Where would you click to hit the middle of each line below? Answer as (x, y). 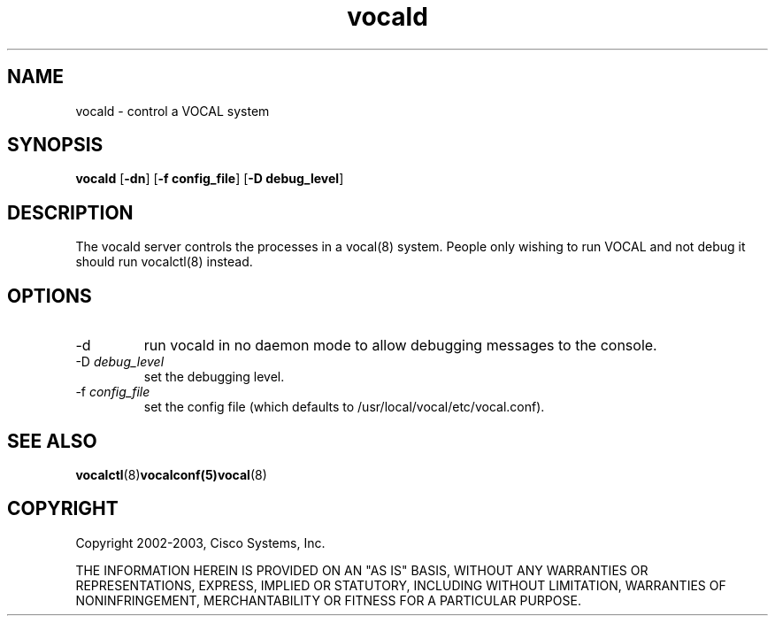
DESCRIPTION (70, 212)
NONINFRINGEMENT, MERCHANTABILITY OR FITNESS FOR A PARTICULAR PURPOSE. (328, 600)
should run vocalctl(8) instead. (164, 262)
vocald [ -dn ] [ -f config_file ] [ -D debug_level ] (210, 179)
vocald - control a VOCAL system (173, 111)
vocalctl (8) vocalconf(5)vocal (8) (171, 474)
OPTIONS (50, 296)
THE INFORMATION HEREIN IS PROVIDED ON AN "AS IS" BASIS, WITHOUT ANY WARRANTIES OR (362, 570)
